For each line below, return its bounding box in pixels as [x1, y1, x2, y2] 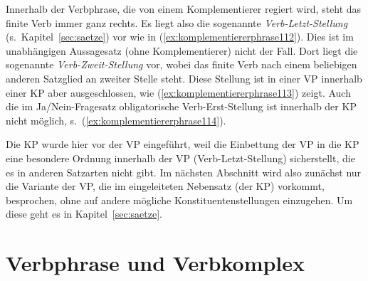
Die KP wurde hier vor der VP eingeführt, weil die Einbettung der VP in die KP [6, 137, 359, 152]
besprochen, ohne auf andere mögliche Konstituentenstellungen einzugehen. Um [6, 192, 353, 207]
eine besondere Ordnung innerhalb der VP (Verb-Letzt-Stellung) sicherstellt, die [6, 150, 355, 165]
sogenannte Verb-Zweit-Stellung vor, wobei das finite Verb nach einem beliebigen [6, 57, 357, 72]
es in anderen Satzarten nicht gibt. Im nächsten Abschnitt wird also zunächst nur [6, 164, 362, 179]
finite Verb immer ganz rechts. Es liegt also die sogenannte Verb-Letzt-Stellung [6, 15, 348, 30]
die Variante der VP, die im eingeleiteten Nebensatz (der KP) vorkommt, [6, 179, 325, 193]
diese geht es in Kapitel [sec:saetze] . [6, 206, 162, 221]
